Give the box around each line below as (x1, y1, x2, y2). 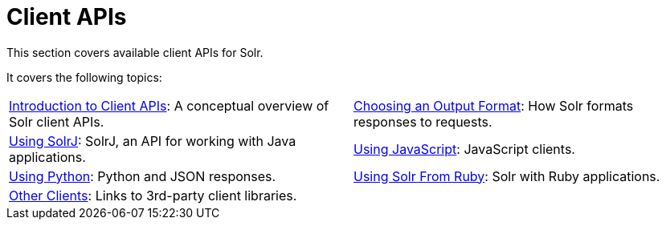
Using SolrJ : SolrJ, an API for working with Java (9, 132, 296, 149)
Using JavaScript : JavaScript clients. (353, 140, 575, 157)
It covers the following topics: (6, 70, 162, 84)
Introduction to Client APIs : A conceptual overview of (9, 97, 329, 114)
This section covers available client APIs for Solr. (6, 45, 264, 59)
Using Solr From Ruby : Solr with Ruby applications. (353, 167, 660, 184)
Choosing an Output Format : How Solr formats (353, 97, 634, 114)
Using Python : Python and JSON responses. (9, 167, 276, 184)
